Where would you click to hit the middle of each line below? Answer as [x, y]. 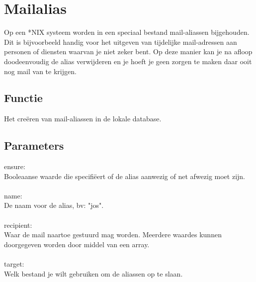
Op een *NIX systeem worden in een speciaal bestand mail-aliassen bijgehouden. [127, 32]
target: [14, 264]
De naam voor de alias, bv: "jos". [54, 205]
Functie [23, 98]
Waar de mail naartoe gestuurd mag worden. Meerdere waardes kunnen [113, 235]
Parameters [34, 145]
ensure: [15, 166]
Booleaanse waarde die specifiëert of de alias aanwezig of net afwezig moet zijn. [125, 176]
